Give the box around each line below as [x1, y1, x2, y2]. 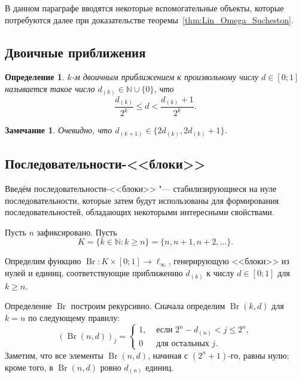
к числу [206, 267, 234, 279]
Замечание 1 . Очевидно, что [5, 124, 112, 136]
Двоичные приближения [5, 42, 146, 61]
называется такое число [5, 82, 95, 94]
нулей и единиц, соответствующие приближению [5, 267, 183, 279]
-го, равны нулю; [228, 349, 289, 361]
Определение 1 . [5, 71, 65, 83]
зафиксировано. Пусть [36, 225, 117, 238]
